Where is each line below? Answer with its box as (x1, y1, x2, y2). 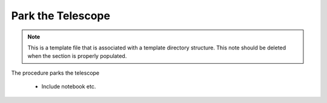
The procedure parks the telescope (11, 69, 100, 76)
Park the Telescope (11, 9, 110, 22)
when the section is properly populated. (27, 52, 127, 60)
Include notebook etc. (41, 83, 96, 90)
